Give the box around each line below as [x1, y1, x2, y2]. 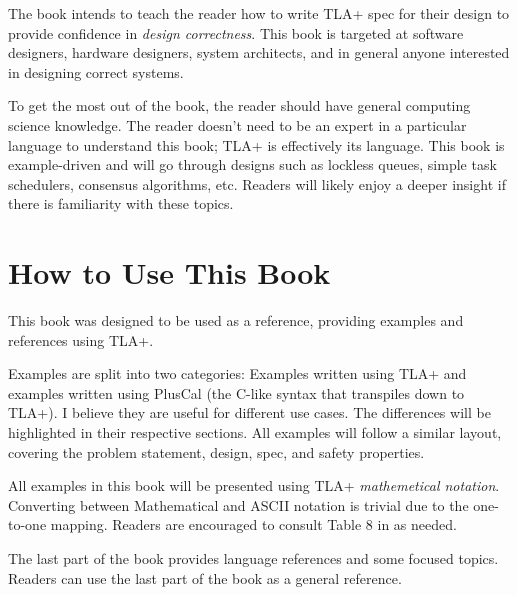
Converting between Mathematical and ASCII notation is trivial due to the [8, 494, 469, 515]
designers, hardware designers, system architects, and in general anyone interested [8, 42, 510, 63]
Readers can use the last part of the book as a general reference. [8, 567, 402, 588]
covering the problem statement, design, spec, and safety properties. [8, 441, 425, 462]
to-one [8, 514, 47, 535]
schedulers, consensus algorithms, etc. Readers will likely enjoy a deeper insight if [8, 173, 506, 194]
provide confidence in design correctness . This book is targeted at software [8, 22, 464, 43]
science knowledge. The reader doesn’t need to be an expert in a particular [8, 114, 467, 135]
